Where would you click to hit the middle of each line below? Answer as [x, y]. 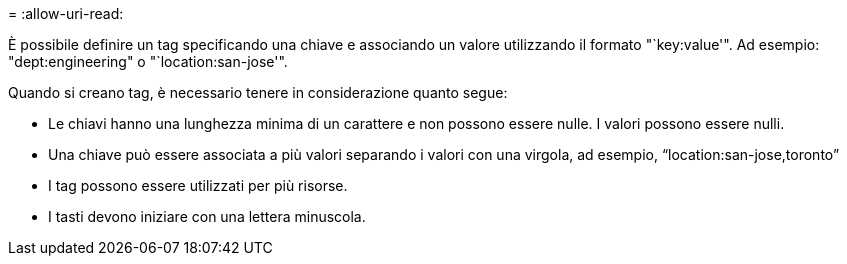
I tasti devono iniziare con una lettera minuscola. [207, 216]
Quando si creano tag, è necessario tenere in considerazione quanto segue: [258, 92]
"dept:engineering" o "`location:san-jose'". [148, 61]
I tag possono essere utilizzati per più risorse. [198, 185]
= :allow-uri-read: [66, 13]
